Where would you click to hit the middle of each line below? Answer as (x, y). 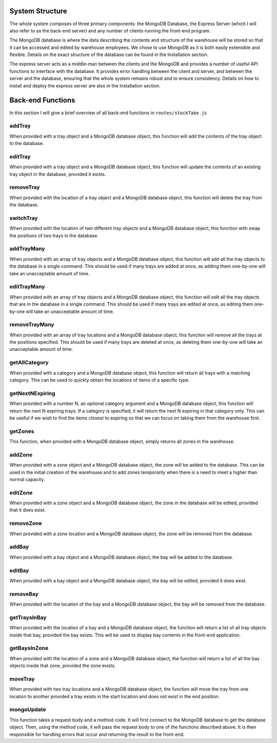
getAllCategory (29, 363)
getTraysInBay (28, 617)
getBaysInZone (29, 648)
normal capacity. (27, 479)
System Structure (38, 11)
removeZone (26, 523)
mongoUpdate (28, 710)
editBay (19, 570)
